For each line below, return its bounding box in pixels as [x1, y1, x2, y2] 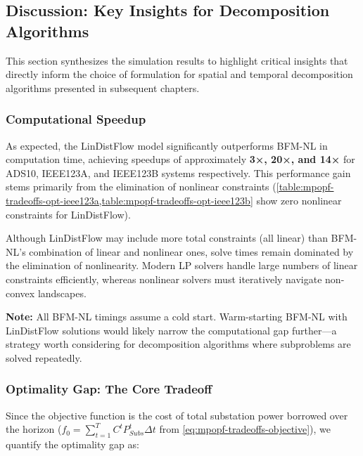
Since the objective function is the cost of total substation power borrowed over [6, 408, 348, 422]
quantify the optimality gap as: [6, 437, 139, 452]
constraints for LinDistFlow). [6, 207, 131, 221]
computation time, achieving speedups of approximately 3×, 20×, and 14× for [6, 152, 355, 167]
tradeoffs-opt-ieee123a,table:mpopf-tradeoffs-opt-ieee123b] [6, 193, 253, 207]
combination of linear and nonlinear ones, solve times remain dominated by [29, 244, 354, 259]
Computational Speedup [6, 110, 146, 128]
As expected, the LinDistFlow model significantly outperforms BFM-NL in [6, 138, 328, 152]
